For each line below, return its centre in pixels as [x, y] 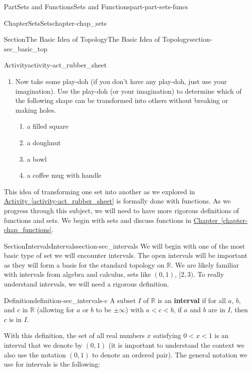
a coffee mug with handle [64, 175]
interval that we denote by [43, 345]
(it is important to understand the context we [176, 345]
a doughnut [44, 142]
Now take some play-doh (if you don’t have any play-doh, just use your [121, 81]
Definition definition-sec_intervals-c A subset [70, 300]
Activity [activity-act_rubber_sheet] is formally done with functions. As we [118, 201]
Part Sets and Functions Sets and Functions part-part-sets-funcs [96, 6]
